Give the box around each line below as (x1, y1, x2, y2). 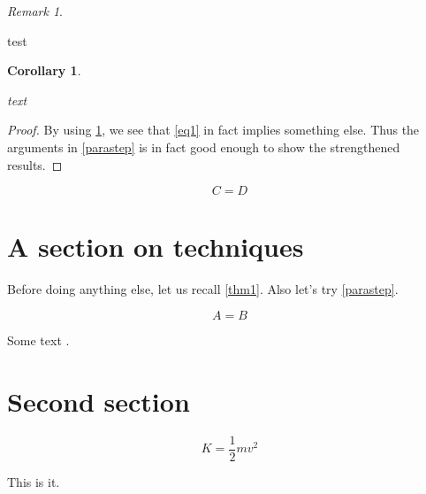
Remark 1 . (7, 2, 63, 19)
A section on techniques (7, 228, 304, 265)
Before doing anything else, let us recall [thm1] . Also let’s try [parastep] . (7, 280, 399, 298)
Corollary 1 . (7, 61, 81, 80)
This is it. (7, 472, 60, 490)
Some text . (7, 330, 70, 349)
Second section (7, 382, 190, 419)
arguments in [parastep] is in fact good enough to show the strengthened (7, 137, 400, 156)
